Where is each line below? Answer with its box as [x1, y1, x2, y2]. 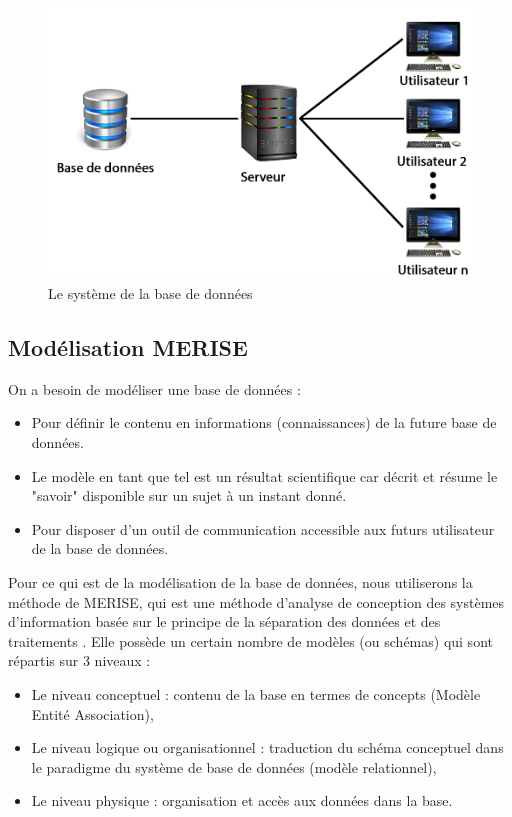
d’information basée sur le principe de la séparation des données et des [8, 611, 441, 632]
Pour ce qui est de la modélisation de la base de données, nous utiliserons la [8, 571, 473, 592]
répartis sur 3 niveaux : [8, 650, 151, 671]
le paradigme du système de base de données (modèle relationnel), [31, 756, 437, 777]
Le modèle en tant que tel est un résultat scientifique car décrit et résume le [31, 465, 498, 486]
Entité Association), [31, 703, 154, 724]
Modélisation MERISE [8, 332, 248, 363]
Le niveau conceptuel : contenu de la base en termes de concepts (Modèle [31, 683, 481, 704]
